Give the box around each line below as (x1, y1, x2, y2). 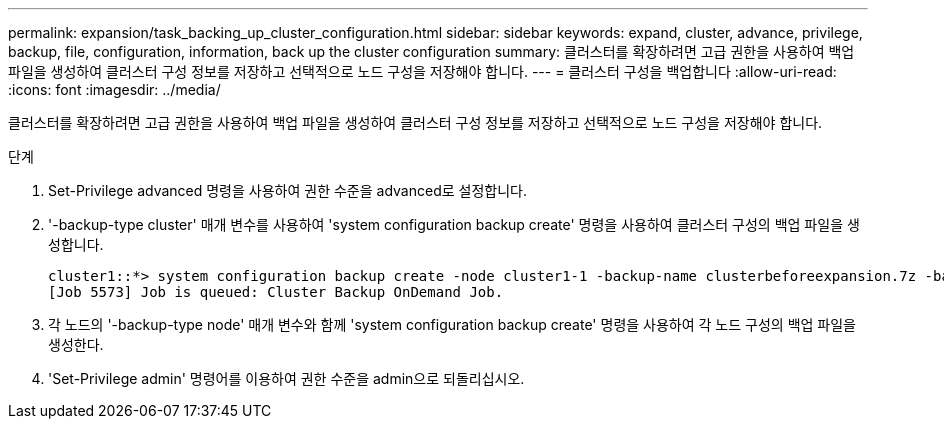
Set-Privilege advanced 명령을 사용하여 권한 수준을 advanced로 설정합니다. (48, 182, 527, 199)
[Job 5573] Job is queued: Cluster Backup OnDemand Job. (48, 284, 504, 300)
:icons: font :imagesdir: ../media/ (8, 81, 221, 98)
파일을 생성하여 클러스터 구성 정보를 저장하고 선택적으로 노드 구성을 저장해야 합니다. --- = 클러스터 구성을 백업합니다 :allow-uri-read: (8, 63, 837, 80)
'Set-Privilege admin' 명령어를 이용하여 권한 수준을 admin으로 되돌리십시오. (48, 370, 525, 387)
